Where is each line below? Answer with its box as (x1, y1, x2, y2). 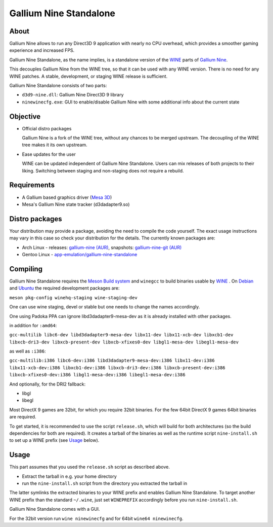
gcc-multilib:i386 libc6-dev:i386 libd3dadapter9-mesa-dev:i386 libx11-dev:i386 (9, 358, 215, 364)
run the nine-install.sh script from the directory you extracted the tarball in (22, 480, 188, 486)
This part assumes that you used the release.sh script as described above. (9, 464, 170, 470)
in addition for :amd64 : (9, 322, 57, 328)
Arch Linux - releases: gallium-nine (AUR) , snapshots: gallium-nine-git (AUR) (22, 244, 182, 251)
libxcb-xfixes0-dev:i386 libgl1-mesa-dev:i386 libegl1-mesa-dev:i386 (9, 372, 186, 378)
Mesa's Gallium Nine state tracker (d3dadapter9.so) (22, 201, 130, 207)
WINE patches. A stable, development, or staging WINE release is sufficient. (9, 73, 168, 79)
